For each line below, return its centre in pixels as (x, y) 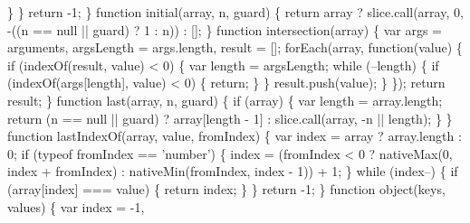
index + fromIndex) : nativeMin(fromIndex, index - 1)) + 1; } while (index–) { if (233, 171)
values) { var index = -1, (76, 206)
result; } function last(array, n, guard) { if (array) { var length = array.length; (225, 100)
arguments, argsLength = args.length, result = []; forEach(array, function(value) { (235, 47)
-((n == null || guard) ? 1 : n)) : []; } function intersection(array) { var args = (225, 29)
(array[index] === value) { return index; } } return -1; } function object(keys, (226, 188)
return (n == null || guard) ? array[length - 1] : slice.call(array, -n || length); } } (230, 118)
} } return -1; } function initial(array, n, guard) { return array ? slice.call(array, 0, (235, 12)
